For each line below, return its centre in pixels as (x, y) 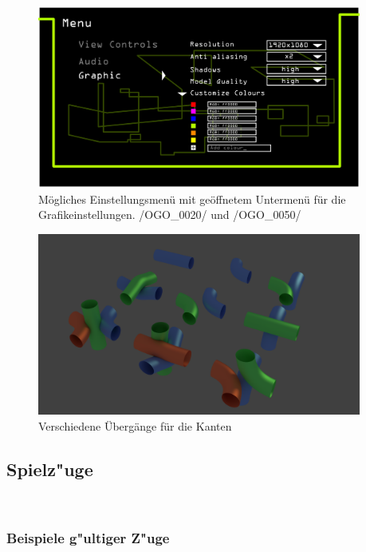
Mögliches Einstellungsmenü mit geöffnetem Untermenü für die (192, 199)
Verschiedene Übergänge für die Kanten (135, 425)
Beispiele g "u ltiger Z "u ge (88, 538)
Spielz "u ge (50, 469)
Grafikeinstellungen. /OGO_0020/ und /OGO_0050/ (170, 214)
